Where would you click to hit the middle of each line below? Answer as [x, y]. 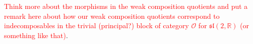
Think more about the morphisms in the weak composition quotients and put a [126, 6]
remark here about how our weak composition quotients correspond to [112, 16]
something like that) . [36, 35]
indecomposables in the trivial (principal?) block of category [96, 25]
